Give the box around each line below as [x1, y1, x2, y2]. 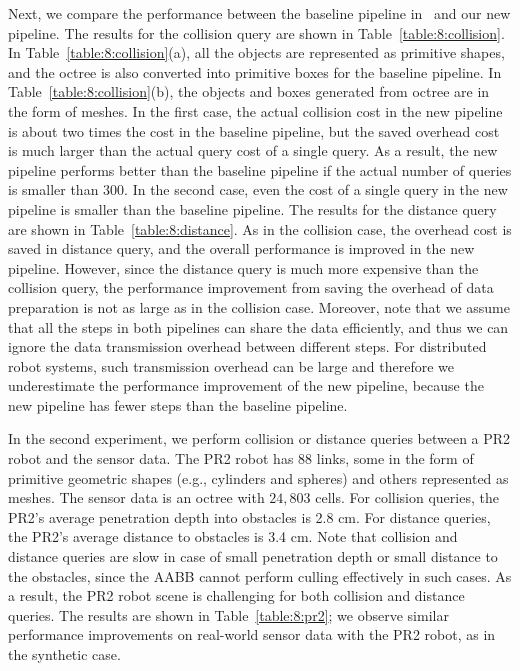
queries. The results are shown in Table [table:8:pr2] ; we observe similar [8, 604, 449, 625]
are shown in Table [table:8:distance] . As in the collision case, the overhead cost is [8, 218, 512, 239]
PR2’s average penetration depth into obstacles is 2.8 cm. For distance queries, [8, 506, 491, 527]
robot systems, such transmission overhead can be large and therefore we [8, 355, 455, 376]
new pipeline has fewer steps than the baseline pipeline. [8, 394, 348, 415]
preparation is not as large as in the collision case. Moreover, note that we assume [8, 296, 510, 317]
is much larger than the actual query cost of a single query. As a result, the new [8, 140, 498, 161]
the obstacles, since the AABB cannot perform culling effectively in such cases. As [8, 565, 512, 586]
